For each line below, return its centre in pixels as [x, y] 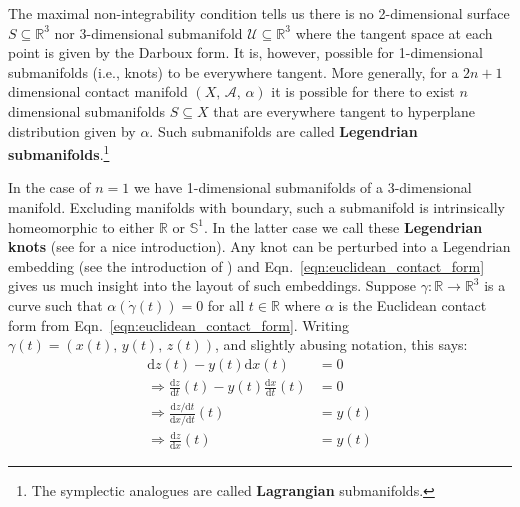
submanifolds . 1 [59, 152]
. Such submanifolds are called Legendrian [283, 130]
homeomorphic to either [81, 226]
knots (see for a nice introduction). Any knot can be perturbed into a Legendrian [259, 246]
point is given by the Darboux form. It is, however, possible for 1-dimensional [245, 52]
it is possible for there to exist [363, 91]
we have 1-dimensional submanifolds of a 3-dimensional [302, 187]
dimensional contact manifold [98, 91]
